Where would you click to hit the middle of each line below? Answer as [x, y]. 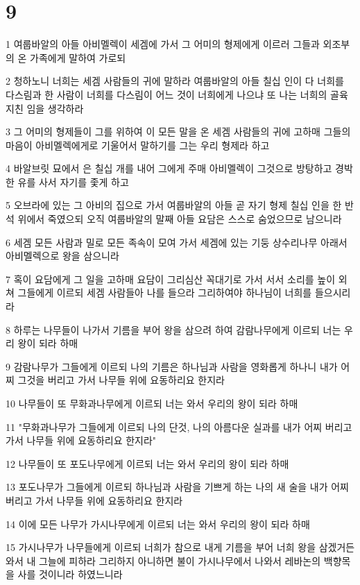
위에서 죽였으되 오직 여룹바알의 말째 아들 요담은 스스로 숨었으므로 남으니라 [180, 219]
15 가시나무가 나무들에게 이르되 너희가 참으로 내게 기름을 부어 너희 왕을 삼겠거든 [180, 547]
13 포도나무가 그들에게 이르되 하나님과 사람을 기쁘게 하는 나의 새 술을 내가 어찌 [177, 487]
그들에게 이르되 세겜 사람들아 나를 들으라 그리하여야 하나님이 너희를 [165, 292]
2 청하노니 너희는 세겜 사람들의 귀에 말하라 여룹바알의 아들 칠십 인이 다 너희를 [175, 81]
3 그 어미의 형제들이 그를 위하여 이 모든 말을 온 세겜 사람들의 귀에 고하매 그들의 [178, 132]
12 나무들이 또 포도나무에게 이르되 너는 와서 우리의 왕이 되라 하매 [147, 463]
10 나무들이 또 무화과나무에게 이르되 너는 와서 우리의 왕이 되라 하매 [152, 403]
